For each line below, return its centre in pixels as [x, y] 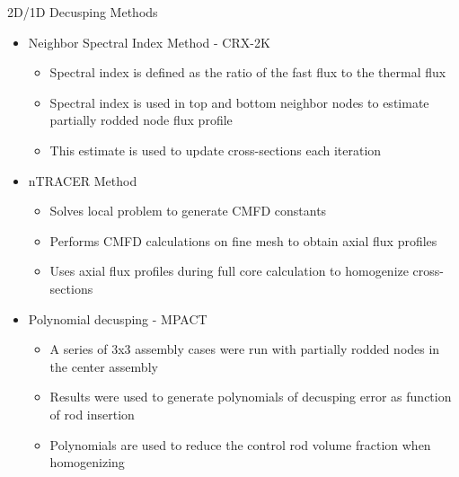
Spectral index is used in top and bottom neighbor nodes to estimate [239, 102]
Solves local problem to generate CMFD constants [188, 211]
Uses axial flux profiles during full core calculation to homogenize [229, 271]
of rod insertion [92, 414]
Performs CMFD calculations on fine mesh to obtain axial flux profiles [243, 240]
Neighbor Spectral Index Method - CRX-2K [149, 42]
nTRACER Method [83, 180]
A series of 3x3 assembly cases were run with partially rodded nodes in [245, 349]
